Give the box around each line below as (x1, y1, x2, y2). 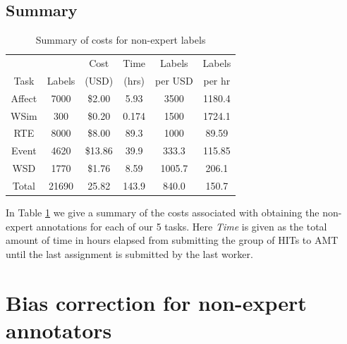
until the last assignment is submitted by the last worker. (6, 246, 253, 261)
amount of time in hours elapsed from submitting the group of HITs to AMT (6, 233, 339, 247)
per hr (203, 73, 231, 87)
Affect (11, 90, 37, 105)
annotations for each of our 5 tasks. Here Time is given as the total (36, 219, 327, 233)
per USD (155, 73, 193, 87)
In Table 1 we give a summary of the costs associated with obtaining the (6, 205, 319, 220)
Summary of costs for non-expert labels (35, 32, 206, 47)
